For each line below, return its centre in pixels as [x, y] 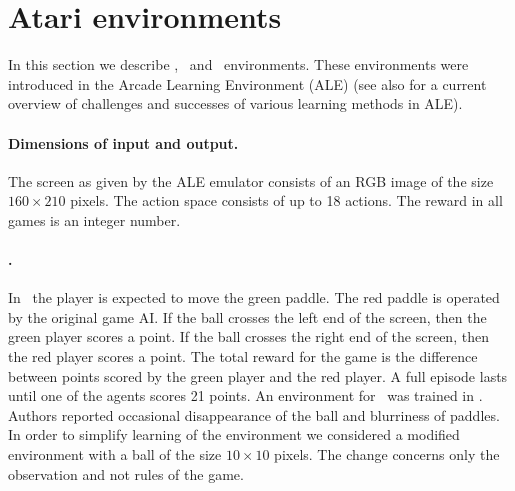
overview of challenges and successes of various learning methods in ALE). [235, 103]
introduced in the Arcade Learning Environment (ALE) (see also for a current [247, 83]
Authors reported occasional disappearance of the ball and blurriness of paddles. [254, 414]
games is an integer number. [94, 219]
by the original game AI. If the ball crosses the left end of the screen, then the [247, 316]
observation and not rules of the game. [126, 473]
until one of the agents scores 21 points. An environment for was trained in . [245, 395]
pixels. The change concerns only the [387, 454]
